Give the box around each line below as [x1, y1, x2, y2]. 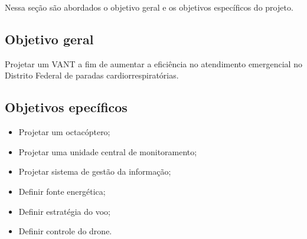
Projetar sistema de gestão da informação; [18, 165, 171, 178]
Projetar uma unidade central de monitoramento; [18, 145, 197, 158]
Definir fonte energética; [18, 185, 106, 197]
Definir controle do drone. [18, 225, 112, 237]
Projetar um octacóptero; [18, 126, 110, 138]
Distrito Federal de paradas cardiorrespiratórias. [5, 69, 179, 81]
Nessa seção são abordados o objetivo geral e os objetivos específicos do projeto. [5, 1, 293, 13]
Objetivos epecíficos [5, 98, 128, 116]
